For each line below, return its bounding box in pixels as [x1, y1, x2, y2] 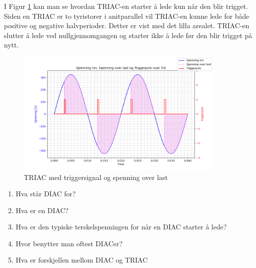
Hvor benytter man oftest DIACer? [15, 238, 123, 248]
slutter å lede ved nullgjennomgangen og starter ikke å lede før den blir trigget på [4, 30, 253, 40]
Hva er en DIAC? [15, 205, 69, 215]
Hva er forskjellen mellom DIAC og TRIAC [15, 255, 148, 265]
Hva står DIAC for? [15, 188, 76, 199]
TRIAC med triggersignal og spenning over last [24, 172, 168, 182]
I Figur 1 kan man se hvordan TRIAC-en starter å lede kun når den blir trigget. [4, 1, 248, 11]
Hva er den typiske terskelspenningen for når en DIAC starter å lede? [15, 222, 227, 232]
